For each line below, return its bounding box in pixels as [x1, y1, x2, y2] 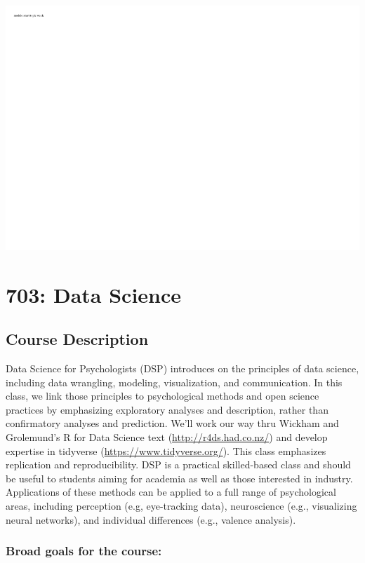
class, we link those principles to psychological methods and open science [6, 388, 319, 403]
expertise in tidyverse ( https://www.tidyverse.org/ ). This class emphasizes [6, 443, 326, 458]
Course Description [6, 328, 149, 350]
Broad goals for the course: [6, 542, 162, 559]
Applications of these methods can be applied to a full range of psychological [6, 484, 336, 499]
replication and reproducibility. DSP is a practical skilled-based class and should [6, 457, 351, 472]
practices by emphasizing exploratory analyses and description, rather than [6, 402, 328, 416]
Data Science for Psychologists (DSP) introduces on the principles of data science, [6, 361, 359, 376]
